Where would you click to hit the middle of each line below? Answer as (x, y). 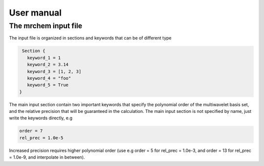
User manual (35, 13)
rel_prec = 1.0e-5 (41, 138)
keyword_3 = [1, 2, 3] (54, 71)
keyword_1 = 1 (44, 58)
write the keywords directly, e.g (41, 118)
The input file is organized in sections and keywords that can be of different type (90, 38)
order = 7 (31, 131)
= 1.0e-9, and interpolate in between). (47, 157)
